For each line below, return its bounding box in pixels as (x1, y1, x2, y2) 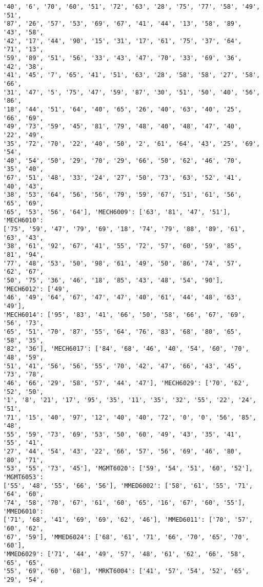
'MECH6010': (3, 217, 44, 224)
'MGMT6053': (3, 474, 44, 481)
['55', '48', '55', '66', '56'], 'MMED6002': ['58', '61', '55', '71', (3, 482, 253, 489)
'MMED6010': (3, 507, 44, 515)
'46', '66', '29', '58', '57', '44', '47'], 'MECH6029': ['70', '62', (3, 379, 249, 387)
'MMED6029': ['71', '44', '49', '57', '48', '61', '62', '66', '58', (3, 551, 246, 558)
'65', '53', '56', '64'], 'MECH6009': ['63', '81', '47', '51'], (3, 208, 231, 216)
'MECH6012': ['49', (3, 285, 69, 293)
